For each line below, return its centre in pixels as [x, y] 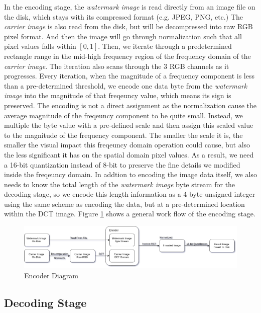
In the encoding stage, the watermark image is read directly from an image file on [130, 7]
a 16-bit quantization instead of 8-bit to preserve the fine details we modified [122, 164]
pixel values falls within [40, 46]
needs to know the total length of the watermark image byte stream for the [120, 184]
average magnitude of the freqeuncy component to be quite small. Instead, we [123, 115]
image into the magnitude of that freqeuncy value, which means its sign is [118, 95]
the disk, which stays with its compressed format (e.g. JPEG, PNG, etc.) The [123, 16]
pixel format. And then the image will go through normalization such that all [123, 36]
